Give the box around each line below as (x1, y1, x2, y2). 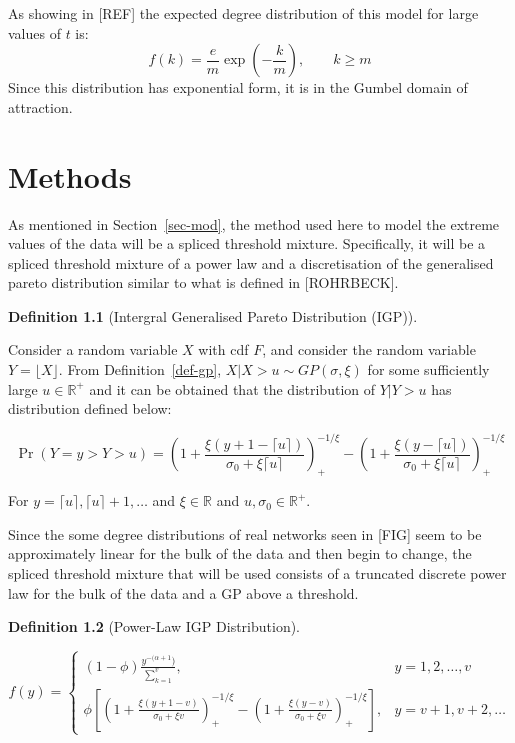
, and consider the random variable (262, 339, 476, 360)
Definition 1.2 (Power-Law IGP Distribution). (8, 616, 300, 637)
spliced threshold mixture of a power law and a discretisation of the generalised (8, 252, 494, 273)
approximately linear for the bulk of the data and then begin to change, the (8, 543, 472, 564)
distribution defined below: (8, 398, 172, 419)
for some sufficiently (367, 359, 490, 380)
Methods (8, 155, 132, 196)
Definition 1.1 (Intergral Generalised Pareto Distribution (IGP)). (8, 305, 418, 326)
